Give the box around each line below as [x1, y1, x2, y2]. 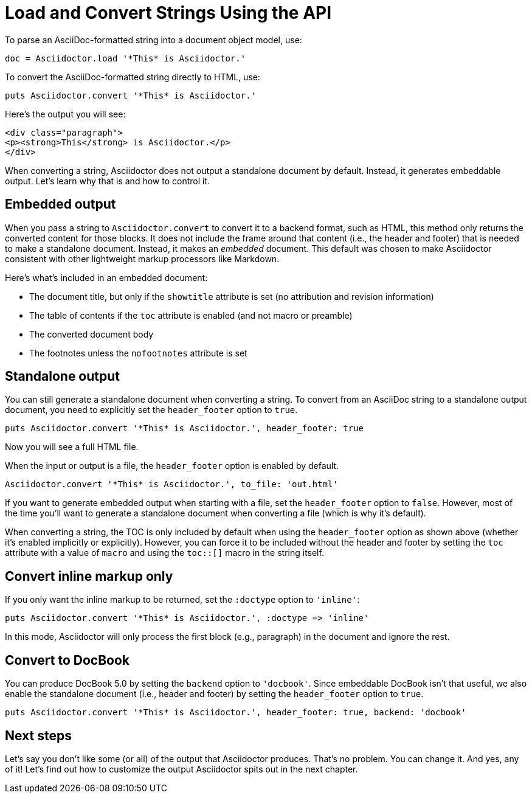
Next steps [5, 727, 72, 743]
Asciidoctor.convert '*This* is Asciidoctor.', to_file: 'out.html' [5, 479, 338, 490]
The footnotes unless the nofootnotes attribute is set [29, 347, 247, 358]
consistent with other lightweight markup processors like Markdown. [5, 253, 280, 264]
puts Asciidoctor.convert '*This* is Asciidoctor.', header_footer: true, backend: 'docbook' [5, 707, 466, 718]
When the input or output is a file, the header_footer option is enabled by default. [5, 460, 339, 471]
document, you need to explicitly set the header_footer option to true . [5, 404, 298, 415]
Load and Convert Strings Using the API [5, 2, 332, 23]
